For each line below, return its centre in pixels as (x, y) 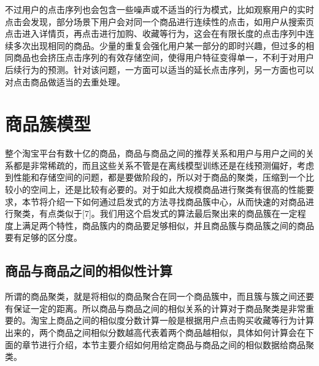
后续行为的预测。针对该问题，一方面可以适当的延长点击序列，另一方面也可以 (159, 69)
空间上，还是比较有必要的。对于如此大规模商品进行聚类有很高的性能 (168, 189)
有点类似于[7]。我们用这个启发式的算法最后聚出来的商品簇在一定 (168, 213)
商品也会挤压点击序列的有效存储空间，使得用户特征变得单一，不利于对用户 (163, 57)
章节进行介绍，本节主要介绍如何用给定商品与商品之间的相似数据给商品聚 (168, 344)
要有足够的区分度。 (44, 237)
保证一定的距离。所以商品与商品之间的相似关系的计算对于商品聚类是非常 (159, 308)
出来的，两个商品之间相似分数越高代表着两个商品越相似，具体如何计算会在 (155, 333)
